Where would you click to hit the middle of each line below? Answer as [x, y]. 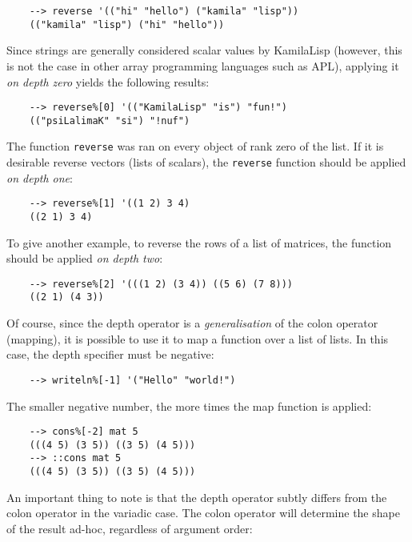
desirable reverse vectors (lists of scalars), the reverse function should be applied [206, 162]
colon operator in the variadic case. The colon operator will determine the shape [203, 513]
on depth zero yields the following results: [108, 81]
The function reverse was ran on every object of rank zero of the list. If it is [195, 146]
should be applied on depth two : [85, 258]
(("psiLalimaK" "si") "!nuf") [110, 120]
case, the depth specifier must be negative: [110, 354]
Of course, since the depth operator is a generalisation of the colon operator [192, 323]
